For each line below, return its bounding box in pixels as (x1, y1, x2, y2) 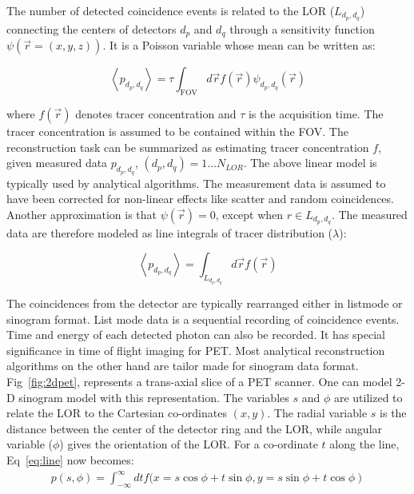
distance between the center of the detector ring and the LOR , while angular (6, 420, 383, 436)
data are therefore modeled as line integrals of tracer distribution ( (6, 224, 333, 241)
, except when (215, 205, 284, 222)
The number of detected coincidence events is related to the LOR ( (6, 2, 335, 18)
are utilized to (333, 388, 403, 405)
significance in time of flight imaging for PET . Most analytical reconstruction (6, 341, 385, 358)
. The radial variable (267, 404, 368, 421)
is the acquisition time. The (248, 106, 384, 122)
